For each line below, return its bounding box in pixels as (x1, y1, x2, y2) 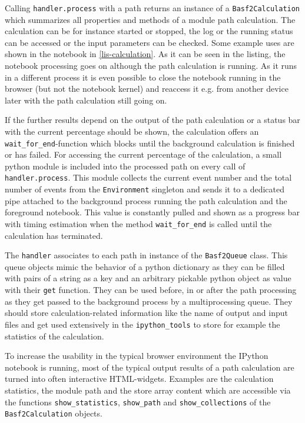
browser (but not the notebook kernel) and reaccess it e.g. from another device (5, 82, 289, 95)
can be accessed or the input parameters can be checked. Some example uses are (5, 36, 294, 48)
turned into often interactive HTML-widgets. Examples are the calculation (5, 372, 274, 385)
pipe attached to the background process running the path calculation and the (5, 194, 287, 206)
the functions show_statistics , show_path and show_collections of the (5, 395, 271, 408)
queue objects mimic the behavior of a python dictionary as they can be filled (5, 260, 285, 272)
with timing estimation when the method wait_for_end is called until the (5, 217, 272, 229)
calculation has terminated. (5, 229, 103, 241)
